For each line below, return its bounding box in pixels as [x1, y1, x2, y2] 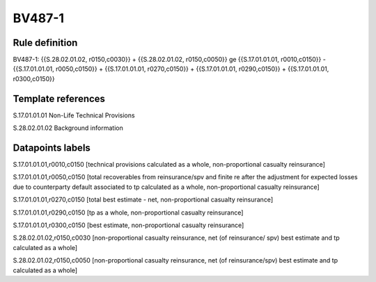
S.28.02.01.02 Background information [13, 124, 123, 132]
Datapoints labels [13, 142, 91, 154]
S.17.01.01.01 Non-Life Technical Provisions [13, 111, 135, 119]
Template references [13, 92, 106, 104]
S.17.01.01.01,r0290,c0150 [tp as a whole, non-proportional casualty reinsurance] [13, 208, 244, 217]
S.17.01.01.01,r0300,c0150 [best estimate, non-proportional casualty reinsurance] [13, 221, 244, 229]
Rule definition [13, 37, 78, 49]
